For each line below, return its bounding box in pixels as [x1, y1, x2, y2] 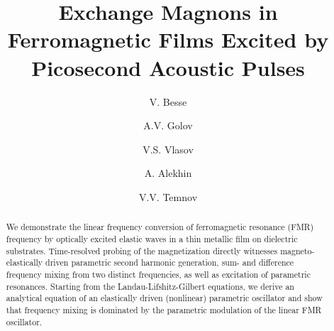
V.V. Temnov [138, 189, 198, 204]
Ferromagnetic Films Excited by [7, 25, 329, 54]
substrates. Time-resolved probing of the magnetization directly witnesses [6, 244, 278, 256]
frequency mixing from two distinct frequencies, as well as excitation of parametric [6, 268, 311, 280]
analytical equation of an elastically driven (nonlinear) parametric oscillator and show [6, 292, 323, 304]
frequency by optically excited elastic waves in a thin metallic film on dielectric [6, 232, 298, 244]
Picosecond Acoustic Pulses [31, 53, 305, 82]
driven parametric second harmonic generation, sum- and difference [45, 256, 294, 268]
